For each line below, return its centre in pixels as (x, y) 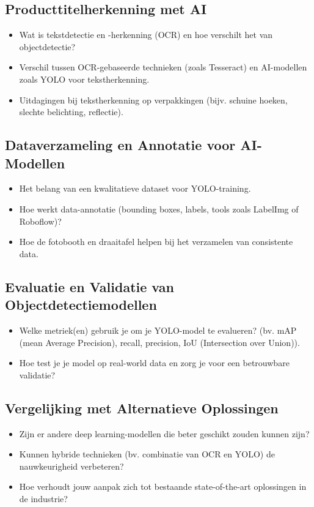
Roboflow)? (40, 221)
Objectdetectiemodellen (81, 305)
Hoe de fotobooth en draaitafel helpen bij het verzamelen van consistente (156, 242)
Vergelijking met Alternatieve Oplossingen (142, 407)
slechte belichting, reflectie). (71, 112)
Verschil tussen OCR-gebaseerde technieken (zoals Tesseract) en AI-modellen (163, 67)
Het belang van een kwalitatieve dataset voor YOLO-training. (135, 188)
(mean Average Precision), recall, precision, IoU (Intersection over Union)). (159, 342)
